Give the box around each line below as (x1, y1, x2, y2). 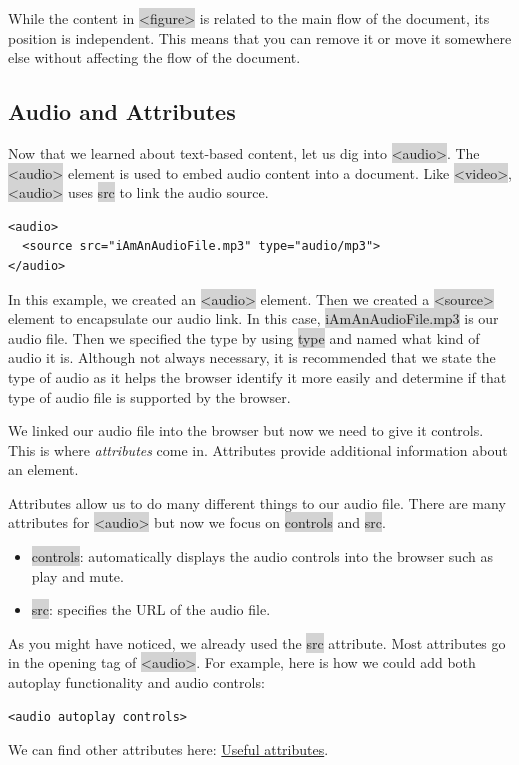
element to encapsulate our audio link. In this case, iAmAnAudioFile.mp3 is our (8, 308, 499, 329)
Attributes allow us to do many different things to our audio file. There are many (8, 492, 506, 513)
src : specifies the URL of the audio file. (31, 599, 271, 620)
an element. (8, 459, 79, 480)
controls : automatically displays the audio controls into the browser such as (31, 546, 493, 567)
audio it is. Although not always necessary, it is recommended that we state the (8, 347, 496, 368)
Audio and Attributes (8, 96, 236, 127)
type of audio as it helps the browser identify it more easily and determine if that (8, 366, 507, 387)
